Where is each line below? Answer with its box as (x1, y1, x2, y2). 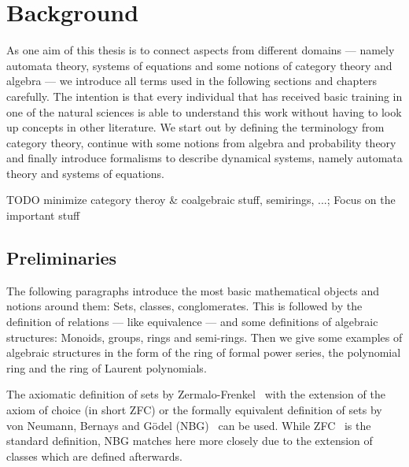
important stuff (6, 207, 80, 224)
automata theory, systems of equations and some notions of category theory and (6, 57, 392, 73)
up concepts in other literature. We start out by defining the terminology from (6, 119, 385, 135)
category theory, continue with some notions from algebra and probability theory (6, 134, 396, 150)
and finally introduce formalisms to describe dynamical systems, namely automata (6, 150, 403, 166)
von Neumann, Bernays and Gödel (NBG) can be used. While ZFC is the (6, 417, 371, 433)
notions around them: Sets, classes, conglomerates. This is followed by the (6, 298, 363, 314)
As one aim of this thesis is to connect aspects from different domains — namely (6, 42, 395, 58)
